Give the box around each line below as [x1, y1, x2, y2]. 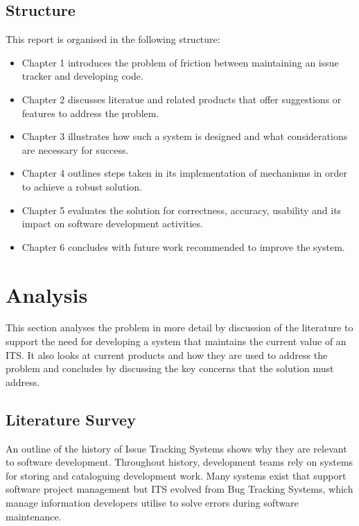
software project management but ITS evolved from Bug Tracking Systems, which [6, 482, 353, 496]
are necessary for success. [21, 142, 129, 157]
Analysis [6, 280, 88, 308]
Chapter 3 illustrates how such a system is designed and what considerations [21, 129, 348, 143]
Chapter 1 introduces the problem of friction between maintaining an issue [21, 55, 339, 69]
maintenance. [6, 509, 62, 523]
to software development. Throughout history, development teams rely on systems [6, 455, 353, 469]
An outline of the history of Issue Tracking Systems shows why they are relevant [6, 441, 347, 455]
